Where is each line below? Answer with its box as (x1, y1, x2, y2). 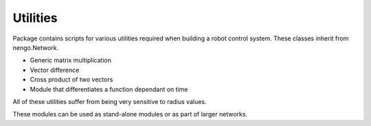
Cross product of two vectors (30, 75, 113, 84)
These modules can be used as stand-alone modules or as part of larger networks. (12, 110, 247, 118)
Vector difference (30, 66, 80, 74)
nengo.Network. (12, 43, 59, 51)
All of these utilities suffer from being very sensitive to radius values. (12, 97, 207, 105)
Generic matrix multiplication (30, 56, 111, 64)
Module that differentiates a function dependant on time (30, 85, 188, 93)
